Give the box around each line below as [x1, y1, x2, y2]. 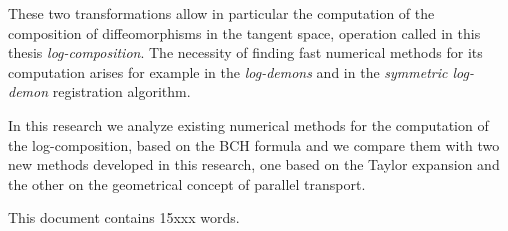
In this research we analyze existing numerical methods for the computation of [8, 114, 489, 135]
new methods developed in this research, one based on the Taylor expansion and [8, 154, 500, 175]
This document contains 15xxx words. [8, 207, 240, 228]
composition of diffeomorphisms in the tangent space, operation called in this [8, 22, 481, 43]
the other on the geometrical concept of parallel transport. [8, 173, 366, 194]
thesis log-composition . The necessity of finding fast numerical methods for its [8, 42, 483, 63]
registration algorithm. [52, 81, 191, 102]
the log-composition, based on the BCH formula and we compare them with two [8, 134, 500, 155]
